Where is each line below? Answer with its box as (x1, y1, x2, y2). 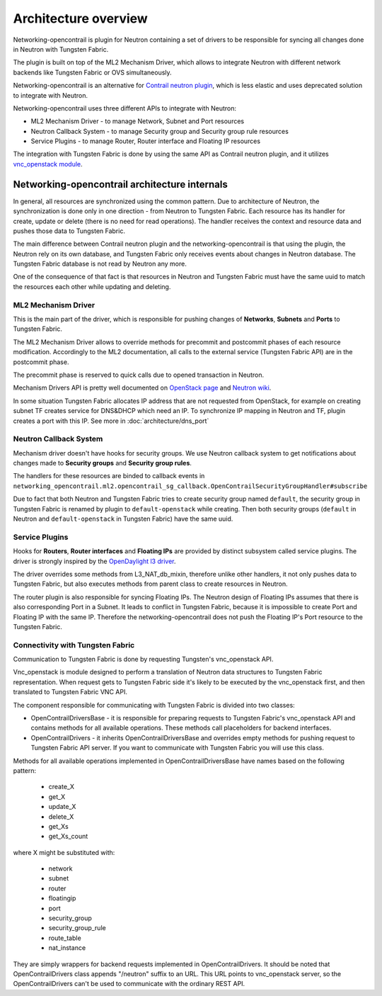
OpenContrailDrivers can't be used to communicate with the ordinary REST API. (13, 980, 245, 988)
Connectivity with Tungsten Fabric (13, 640, 135, 650)
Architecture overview (13, 11, 148, 26)
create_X (48, 783, 74, 791)
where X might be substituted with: (13, 848, 115, 856)
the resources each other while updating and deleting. (13, 282, 171, 290)
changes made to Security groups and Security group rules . (13, 459, 192, 468)
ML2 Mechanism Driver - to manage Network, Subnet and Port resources (30, 117, 244, 125)
